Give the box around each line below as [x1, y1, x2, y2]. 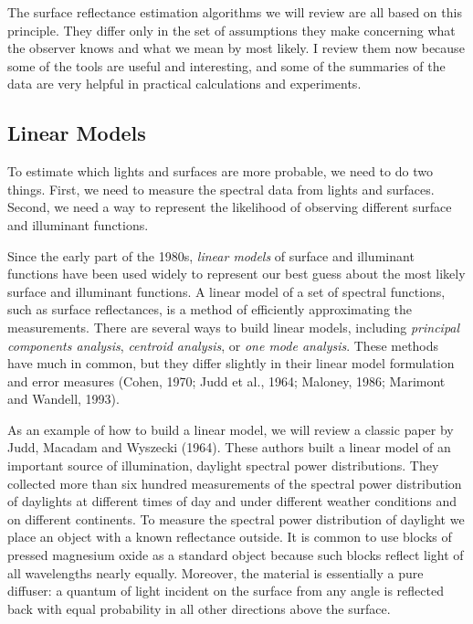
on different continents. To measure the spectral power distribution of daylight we [7, 509, 465, 528]
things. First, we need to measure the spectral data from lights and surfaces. [7, 179, 435, 198]
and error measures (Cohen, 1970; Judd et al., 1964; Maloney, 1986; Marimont [7, 371, 446, 390]
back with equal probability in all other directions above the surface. [7, 598, 391, 618]
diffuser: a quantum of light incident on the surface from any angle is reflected [7, 581, 444, 600]
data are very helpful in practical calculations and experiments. [7, 74, 362, 93]
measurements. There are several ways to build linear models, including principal [7, 317, 460, 336]
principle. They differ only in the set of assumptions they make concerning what [7, 20, 456, 39]
